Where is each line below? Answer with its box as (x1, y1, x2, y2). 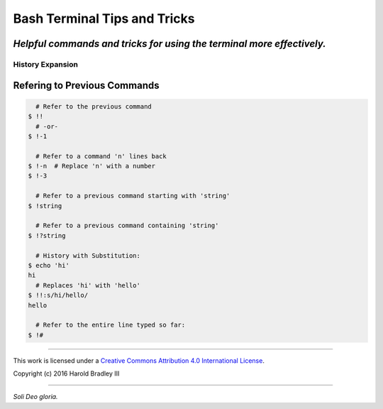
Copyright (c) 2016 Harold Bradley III (13, 369, 120, 378)
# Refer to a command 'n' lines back (35, 152, 167, 160)
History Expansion (13, 59, 78, 69)
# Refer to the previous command (35, 102, 152, 110)
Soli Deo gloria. (13, 393, 58, 401)
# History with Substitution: (35, 251, 141, 259)
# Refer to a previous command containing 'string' (35, 222, 219, 230)
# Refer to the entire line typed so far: (35, 321, 186, 329)
